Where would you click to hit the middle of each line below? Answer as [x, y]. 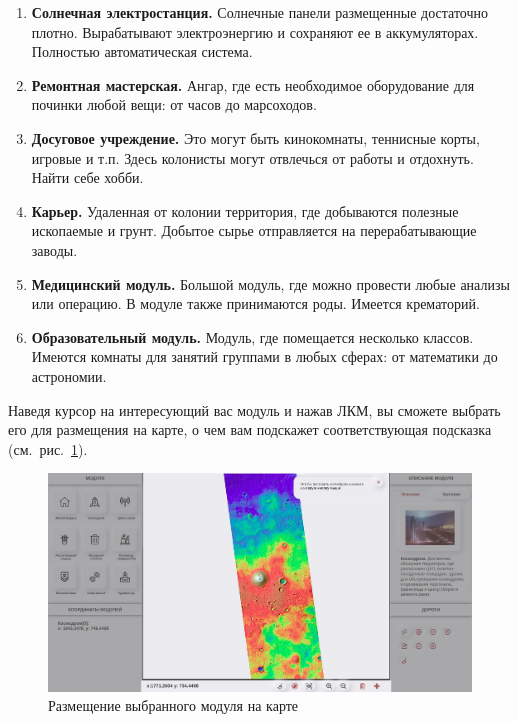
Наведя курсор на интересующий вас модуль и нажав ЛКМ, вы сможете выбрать [254, 409]
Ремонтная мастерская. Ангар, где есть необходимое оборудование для [253, 84]
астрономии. [69, 375]
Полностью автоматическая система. [142, 51]
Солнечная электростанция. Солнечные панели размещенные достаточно [260, 12]
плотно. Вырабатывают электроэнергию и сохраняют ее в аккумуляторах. [255, 31]
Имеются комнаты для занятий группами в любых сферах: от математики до [264, 356]
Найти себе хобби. [87, 177]
